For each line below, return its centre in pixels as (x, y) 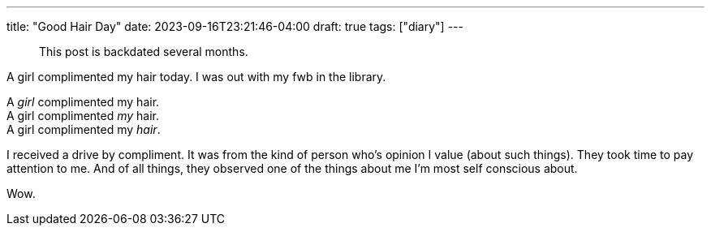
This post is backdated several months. (144, 52)
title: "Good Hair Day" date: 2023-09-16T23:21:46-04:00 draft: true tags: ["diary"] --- (235, 26)
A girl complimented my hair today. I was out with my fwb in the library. (196, 77)
